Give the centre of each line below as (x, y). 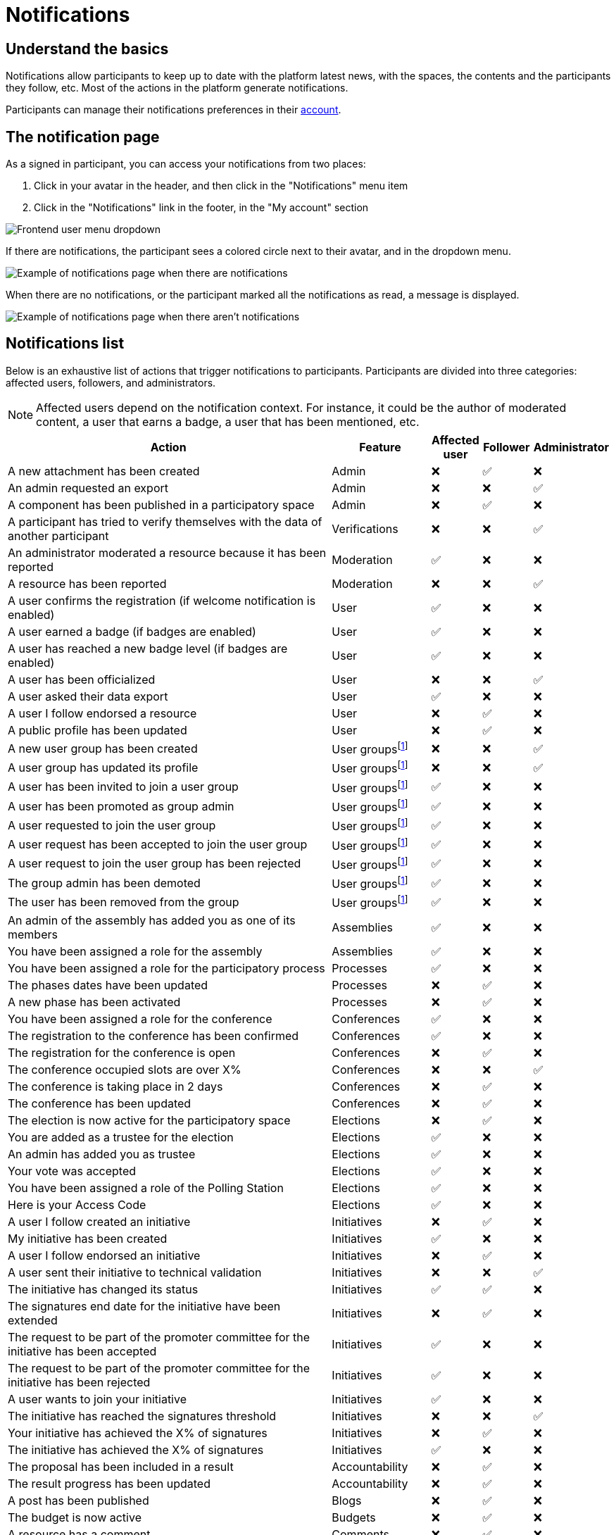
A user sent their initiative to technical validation (135, 1272)
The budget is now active (75, 1517)
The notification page (83, 137)
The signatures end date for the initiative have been (144, 1306)
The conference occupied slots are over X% (125, 1069)
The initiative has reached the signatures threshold (142, 1416)
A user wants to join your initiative (97, 1399)
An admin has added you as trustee (102, 1154)
